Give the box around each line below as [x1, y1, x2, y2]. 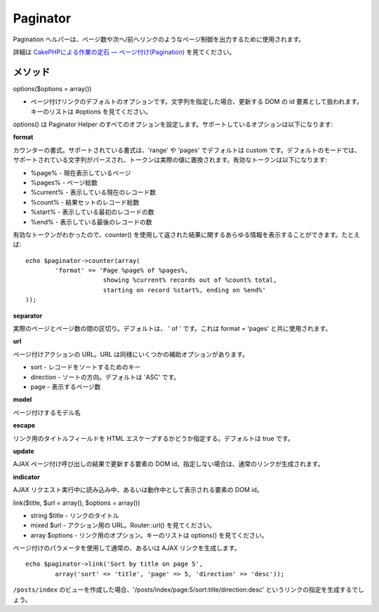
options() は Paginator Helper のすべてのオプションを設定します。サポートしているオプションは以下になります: [13, 120, 333, 129]
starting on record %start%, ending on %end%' [102, 286, 266, 294]
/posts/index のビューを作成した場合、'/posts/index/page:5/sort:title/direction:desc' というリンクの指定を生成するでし [13, 585, 364, 594]
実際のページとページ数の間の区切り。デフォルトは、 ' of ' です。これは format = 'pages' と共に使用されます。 [13, 325, 332, 333]
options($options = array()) [13, 84, 92, 93]
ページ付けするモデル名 [13, 408, 81, 416]
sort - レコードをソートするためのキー [30, 363, 141, 372]
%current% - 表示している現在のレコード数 [30, 188, 157, 196]
